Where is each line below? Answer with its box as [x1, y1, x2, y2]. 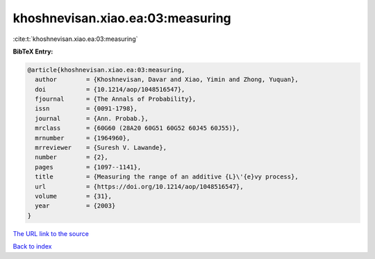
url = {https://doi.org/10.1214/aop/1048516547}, [35, 183, 244, 190]
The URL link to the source [12, 229, 90, 237]
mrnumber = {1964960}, [35, 134, 131, 142]
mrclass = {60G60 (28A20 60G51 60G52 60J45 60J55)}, [35, 124, 240, 132]
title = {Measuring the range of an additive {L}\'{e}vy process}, [35, 173, 299, 181]
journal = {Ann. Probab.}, [35, 115, 149, 122]
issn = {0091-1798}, [35, 105, 138, 112]
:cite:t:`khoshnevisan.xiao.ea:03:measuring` [12, 35, 138, 43]
